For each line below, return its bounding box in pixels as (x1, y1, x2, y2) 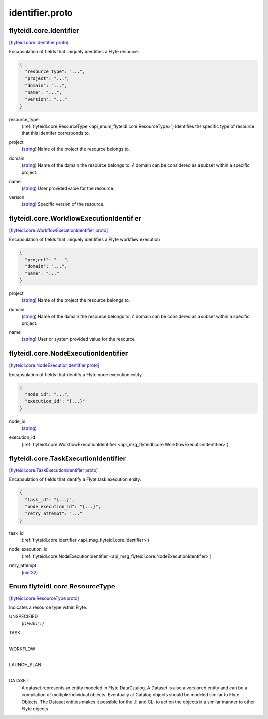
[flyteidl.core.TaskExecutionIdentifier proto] (9, 467, 98, 473)
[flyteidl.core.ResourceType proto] (9, 595, 79, 601)
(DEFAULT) (21, 620, 44, 626)
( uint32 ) (21, 569, 38, 575)
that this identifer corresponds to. (21, 130, 90, 136)
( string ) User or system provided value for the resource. (21, 336, 136, 342)
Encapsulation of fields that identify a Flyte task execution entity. (9, 476, 141, 482)
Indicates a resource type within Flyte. (9, 604, 88, 610)
